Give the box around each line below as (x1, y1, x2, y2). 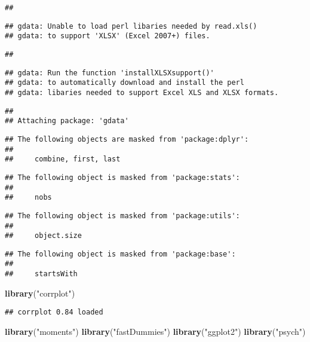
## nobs (5, 193, 52, 202)
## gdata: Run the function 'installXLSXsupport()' (5, 68, 214, 77)
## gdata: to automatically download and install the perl (5, 78, 244, 87)
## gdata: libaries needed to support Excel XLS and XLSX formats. (5, 88, 279, 97)
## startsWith (5, 270, 78, 279)
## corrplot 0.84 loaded (5, 308, 103, 317)
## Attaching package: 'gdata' (5, 117, 129, 126)
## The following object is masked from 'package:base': (5, 249, 236, 258)
